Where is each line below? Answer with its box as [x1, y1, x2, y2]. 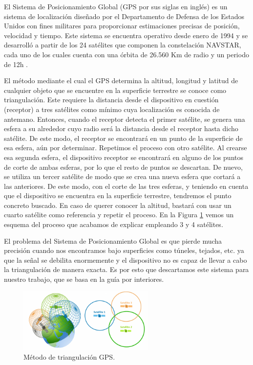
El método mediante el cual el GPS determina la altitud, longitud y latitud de [4, 75, 238, 86]
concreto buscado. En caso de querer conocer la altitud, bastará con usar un [4, 200, 232, 210]
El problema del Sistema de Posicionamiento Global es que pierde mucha [4, 235, 222, 246]
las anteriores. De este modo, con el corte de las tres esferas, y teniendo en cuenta [4, 181, 249, 191]
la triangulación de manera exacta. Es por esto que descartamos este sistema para [4, 264, 249, 274]
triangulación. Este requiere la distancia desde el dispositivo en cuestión [4, 94, 219, 105]
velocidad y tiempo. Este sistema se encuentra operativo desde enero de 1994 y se [4, 30, 248, 40]
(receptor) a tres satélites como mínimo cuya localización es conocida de [4, 104, 220, 114]
